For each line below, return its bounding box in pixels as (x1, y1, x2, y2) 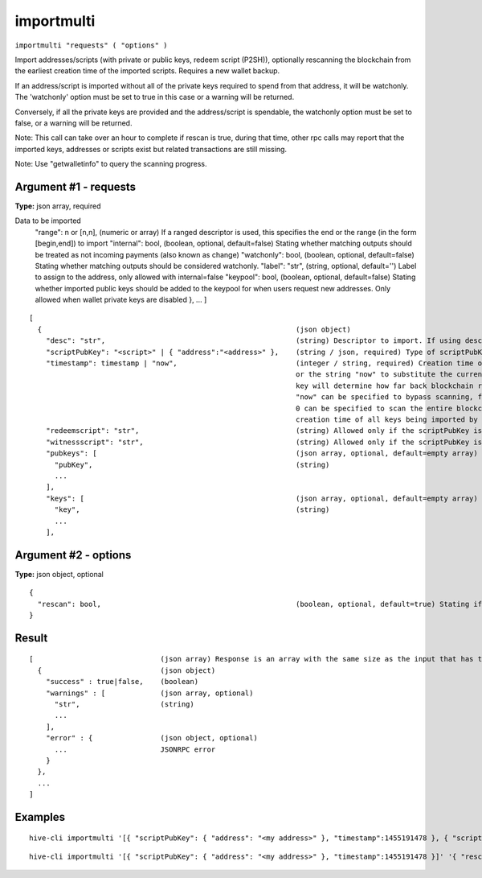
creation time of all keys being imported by (296, 415, 478, 424)
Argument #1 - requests (14, 179, 137, 193)
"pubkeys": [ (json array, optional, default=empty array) (45, 449, 478, 458)
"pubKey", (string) (54, 460, 330, 469)
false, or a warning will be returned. (14, 117, 133, 128)
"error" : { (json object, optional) (45, 733, 259, 743)
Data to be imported (14, 216, 82, 225)
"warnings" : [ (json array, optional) (45, 688, 254, 698)
